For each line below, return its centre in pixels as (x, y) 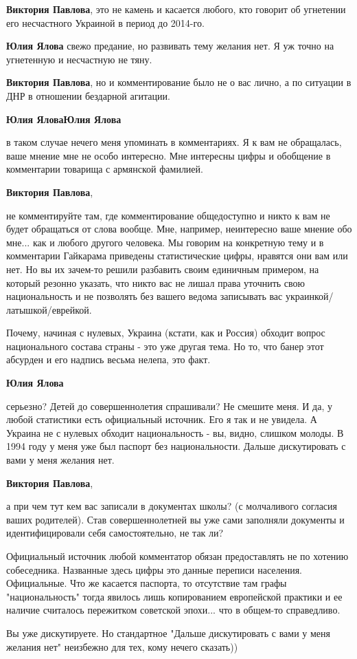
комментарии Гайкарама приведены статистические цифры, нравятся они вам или (177, 256)
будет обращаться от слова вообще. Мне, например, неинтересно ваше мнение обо (179, 229)
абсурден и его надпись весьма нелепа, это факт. (108, 359)
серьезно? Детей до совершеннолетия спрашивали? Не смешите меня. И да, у (169, 406)
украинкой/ (309, 296)
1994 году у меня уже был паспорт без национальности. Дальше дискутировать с (176, 446)
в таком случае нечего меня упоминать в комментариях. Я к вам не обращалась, (174, 142)
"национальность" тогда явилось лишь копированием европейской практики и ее (174, 596)
